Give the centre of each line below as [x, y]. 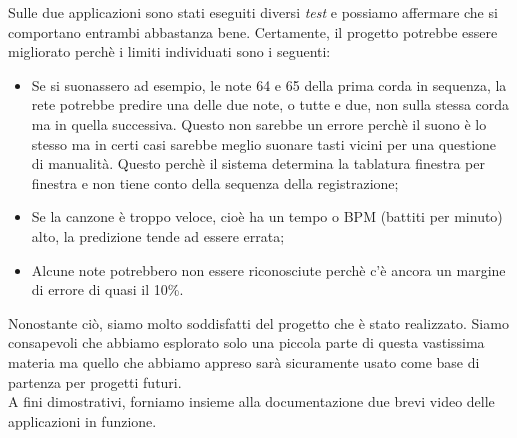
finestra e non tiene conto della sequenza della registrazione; [215, 182]
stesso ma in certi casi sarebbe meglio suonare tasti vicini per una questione [264, 143]
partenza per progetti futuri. [95, 381]
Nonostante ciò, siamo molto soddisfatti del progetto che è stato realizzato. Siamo [258, 322]
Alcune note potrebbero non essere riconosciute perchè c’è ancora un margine [268, 269]
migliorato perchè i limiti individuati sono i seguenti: [169, 51]
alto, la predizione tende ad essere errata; [158, 235]
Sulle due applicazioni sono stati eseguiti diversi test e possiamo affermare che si [253, 12]
